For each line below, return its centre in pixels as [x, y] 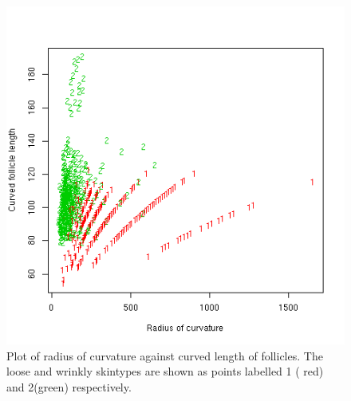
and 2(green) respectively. [69, 386]
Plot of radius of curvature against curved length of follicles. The [165, 355]
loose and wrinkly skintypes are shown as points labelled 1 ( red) [165, 371]
